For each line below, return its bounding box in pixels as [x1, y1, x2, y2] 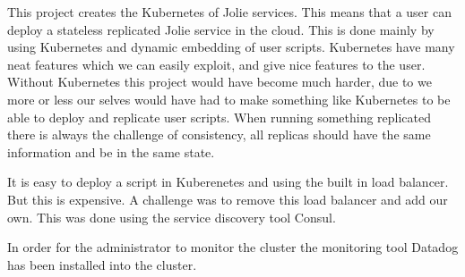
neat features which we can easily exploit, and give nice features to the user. [7, 55, 426, 73]
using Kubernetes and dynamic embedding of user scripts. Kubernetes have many [7, 38, 455, 56]
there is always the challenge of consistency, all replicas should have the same [7, 125, 431, 144]
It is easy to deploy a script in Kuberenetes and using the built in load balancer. [7, 172, 449, 191]
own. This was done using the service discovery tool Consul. [7, 207, 336, 226]
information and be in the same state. [7, 142, 215, 161]
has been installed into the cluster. [7, 255, 197, 273]
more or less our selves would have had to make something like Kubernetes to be [7, 89, 451, 108]
